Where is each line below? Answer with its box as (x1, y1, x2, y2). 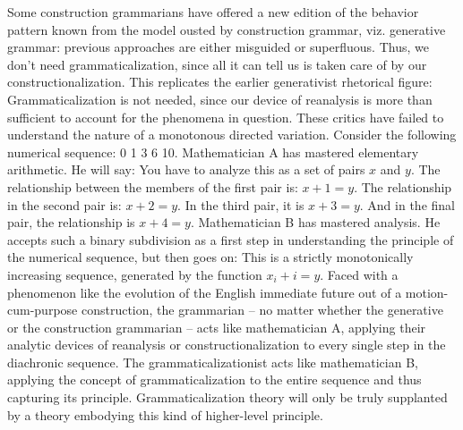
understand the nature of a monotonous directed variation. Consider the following (7, 125, 457, 144)
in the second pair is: (7, 195, 122, 214)
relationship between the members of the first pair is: (7, 177, 298, 196)
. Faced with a (320, 265, 399, 283)
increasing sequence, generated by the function (7, 265, 262, 283)
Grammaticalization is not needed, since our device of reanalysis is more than (7, 89, 433, 108)
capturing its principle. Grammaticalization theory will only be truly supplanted (7, 388, 448, 407)
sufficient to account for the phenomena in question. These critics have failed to (7, 107, 444, 126)
